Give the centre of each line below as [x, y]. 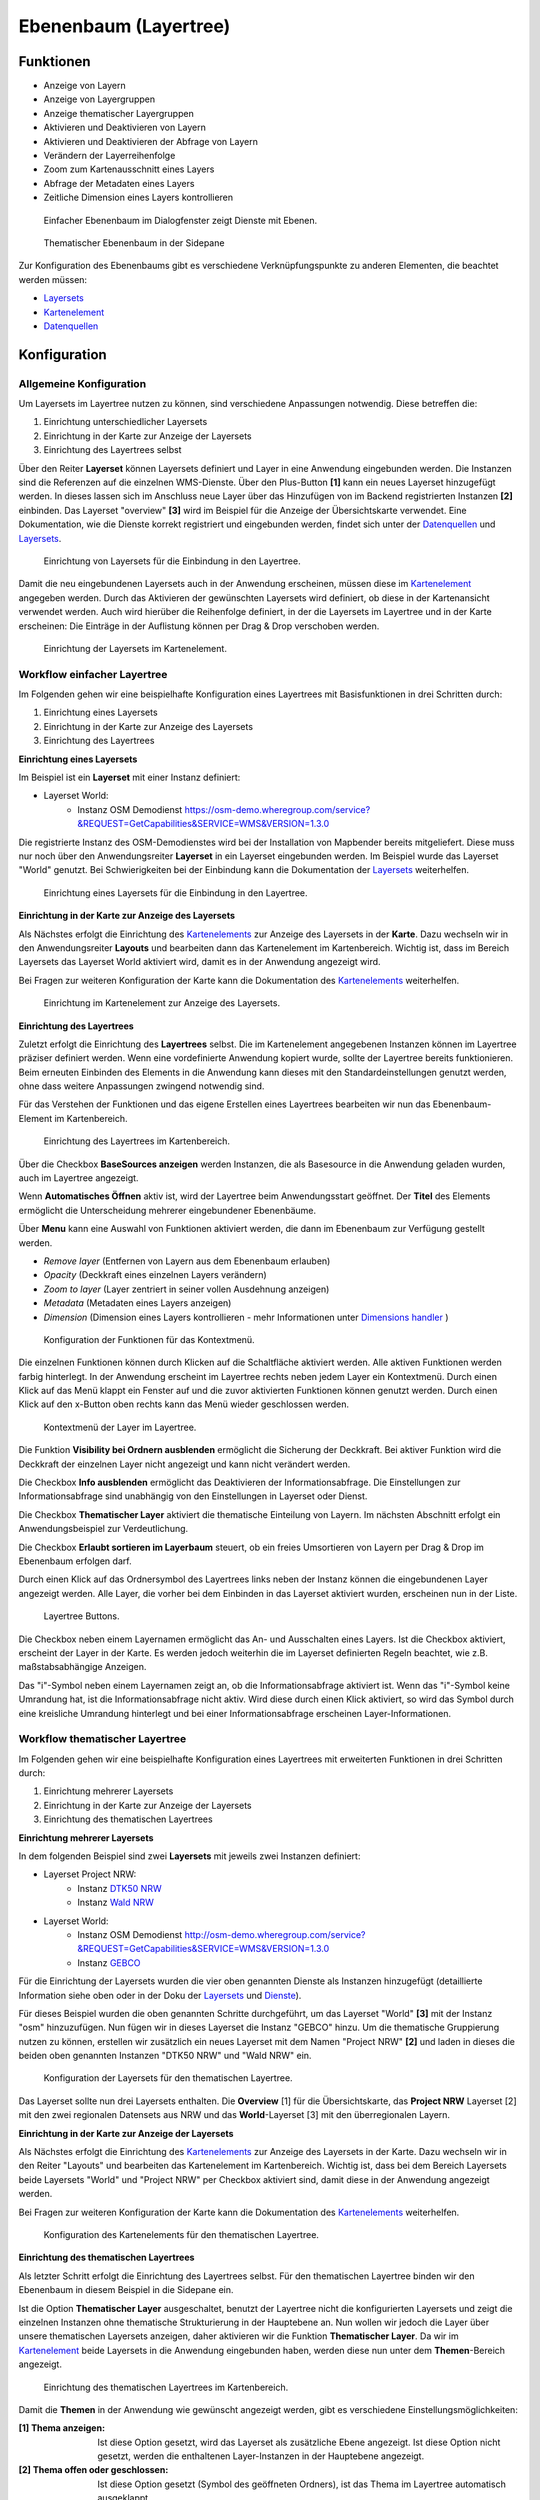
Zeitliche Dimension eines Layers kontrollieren [138, 197]
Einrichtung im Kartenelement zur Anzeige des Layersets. [161, 1003]
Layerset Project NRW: [90, 1874]
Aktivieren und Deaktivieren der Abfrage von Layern [151, 141]
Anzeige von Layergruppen [99, 99]
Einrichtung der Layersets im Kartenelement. [135, 648]
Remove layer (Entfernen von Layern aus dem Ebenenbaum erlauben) [187, 1261]
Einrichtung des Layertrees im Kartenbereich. [136, 1141]
